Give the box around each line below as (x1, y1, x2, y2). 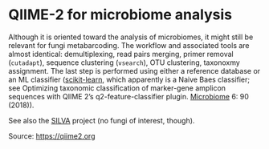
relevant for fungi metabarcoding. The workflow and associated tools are (8, 40, 251, 50)
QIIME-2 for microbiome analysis (8, 6, 233, 24)
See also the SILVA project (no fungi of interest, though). (8, 115, 195, 125)
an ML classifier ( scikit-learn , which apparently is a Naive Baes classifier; (8, 74, 251, 84)
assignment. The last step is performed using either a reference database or (8, 66, 261, 75)
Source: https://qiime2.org (8, 131, 96, 141)
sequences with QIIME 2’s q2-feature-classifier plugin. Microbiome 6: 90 (8, 91, 249, 101)
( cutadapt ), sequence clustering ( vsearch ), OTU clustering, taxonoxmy (8, 58, 241, 67)
